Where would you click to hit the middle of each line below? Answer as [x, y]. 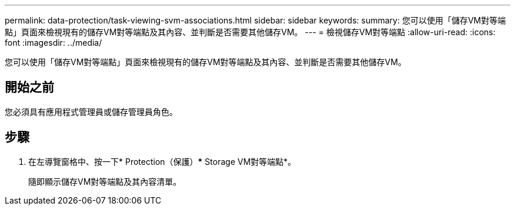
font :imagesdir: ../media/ [53, 43]
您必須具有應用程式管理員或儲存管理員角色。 [91, 111]
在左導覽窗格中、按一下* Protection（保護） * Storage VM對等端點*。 [162, 161]
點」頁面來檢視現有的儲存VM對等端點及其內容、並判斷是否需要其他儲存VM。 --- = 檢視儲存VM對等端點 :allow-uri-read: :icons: [250, 32]
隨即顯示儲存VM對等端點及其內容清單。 [105, 181]
